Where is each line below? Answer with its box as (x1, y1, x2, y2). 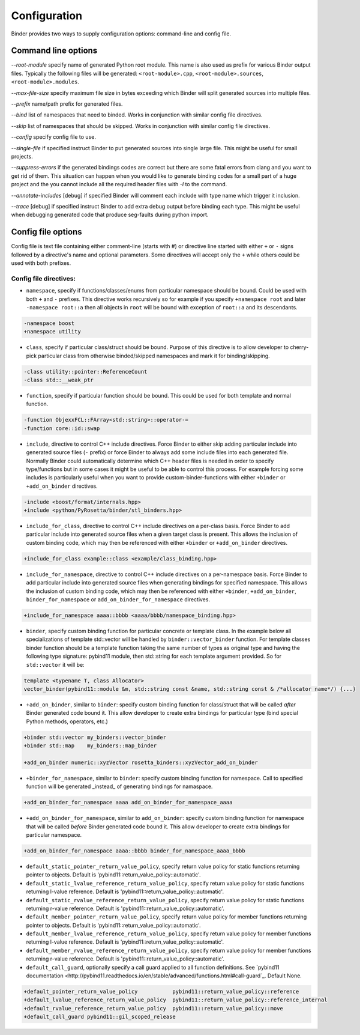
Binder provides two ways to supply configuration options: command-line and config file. (11, 30, 231, 37)
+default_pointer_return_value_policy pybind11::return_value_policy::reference (23, 988, 299, 995)
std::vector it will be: (26, 661, 85, 668)
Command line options (11, 46, 98, 56)
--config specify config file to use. (11, 133, 96, 141)
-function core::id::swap (23, 425, 100, 432)
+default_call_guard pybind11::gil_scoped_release (23, 1013, 176, 1021)
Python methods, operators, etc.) (26, 718, 108, 725)
